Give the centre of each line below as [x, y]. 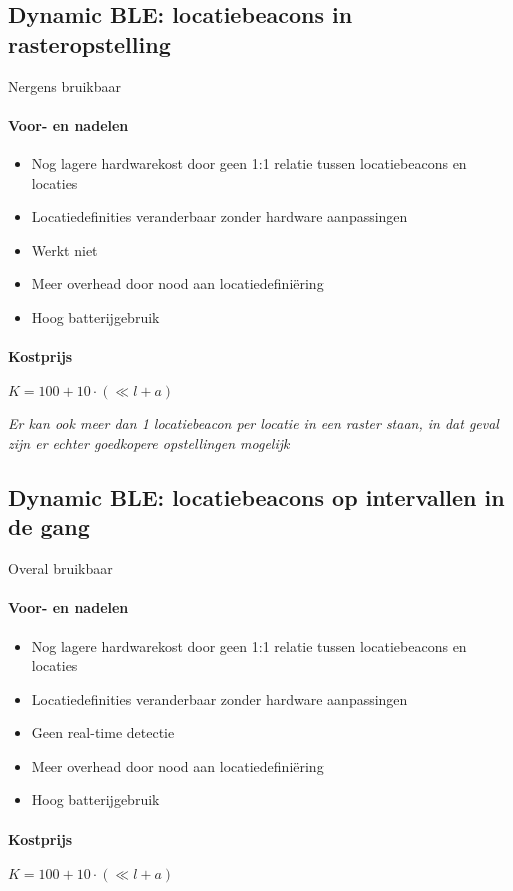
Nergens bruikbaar [64, 85]
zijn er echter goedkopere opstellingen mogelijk [149, 442]
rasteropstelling [89, 43]
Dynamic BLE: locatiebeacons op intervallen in [256, 496]
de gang [49, 526]
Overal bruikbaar [60, 568]
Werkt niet [64, 249]
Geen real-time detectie [103, 732]
